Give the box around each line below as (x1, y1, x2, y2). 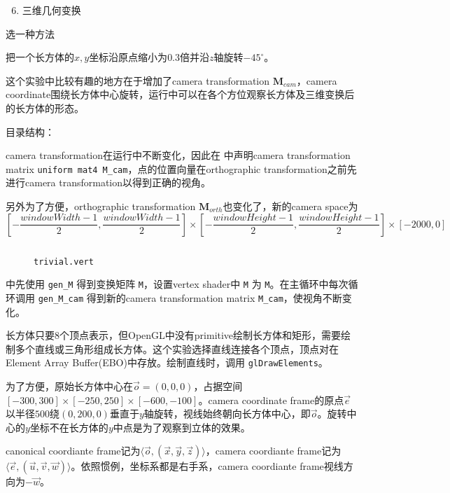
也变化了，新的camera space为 (223, 199, 358, 213)
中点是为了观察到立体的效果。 (113, 419, 251, 434)
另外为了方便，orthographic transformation (6, 199, 196, 213)
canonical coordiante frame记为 (6, 443, 141, 458)
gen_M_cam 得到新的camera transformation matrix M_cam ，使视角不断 (38, 290, 342, 305)
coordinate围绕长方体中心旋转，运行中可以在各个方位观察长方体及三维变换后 (6, 87, 355, 102)
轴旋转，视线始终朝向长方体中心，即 (143, 406, 311, 421)
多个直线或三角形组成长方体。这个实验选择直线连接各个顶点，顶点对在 (15, 341, 339, 356)
